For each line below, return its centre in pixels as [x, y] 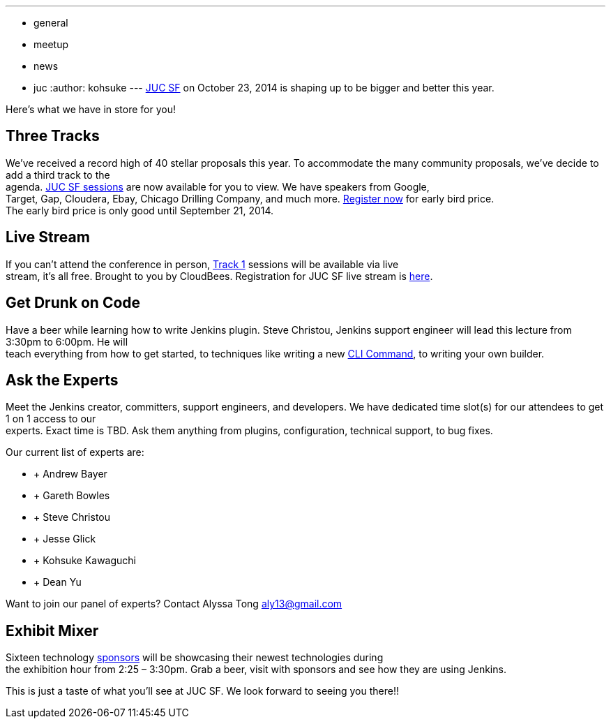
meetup [51, 44]
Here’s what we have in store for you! [91, 109]
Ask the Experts [62, 380]
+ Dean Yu [58, 582]
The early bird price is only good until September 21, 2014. [140, 210]
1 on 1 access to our [51, 419]
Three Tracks [53, 136]
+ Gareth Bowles [72, 496]
